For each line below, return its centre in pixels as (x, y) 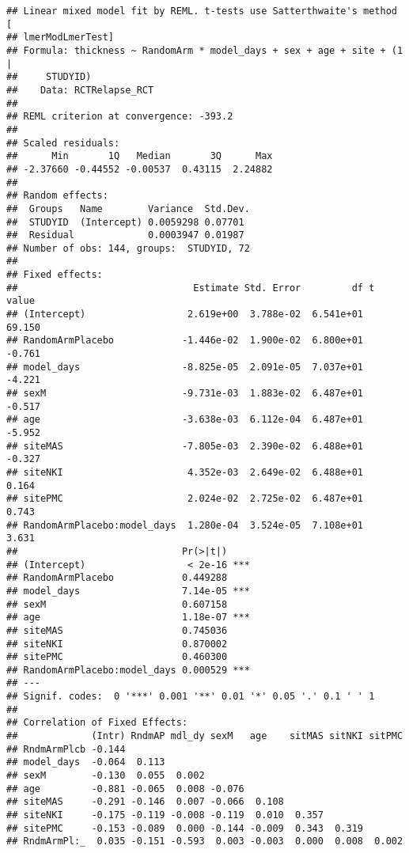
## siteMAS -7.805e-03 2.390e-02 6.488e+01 (185, 446)
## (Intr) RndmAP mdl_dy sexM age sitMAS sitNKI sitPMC (205, 736)
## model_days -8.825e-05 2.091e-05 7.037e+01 (185, 367)
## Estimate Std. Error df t (191, 288)
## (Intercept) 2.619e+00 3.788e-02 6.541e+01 (185, 315)
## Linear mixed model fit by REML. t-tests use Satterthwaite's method (202, 11)
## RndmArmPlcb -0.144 (66, 749)
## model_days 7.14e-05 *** (128, 591)
